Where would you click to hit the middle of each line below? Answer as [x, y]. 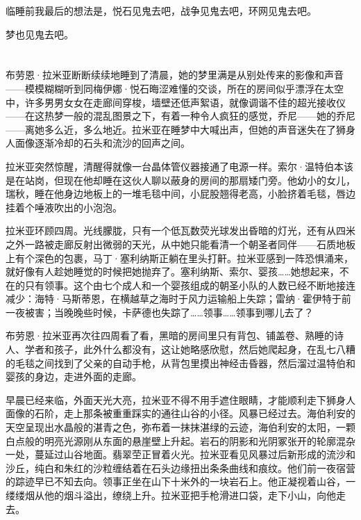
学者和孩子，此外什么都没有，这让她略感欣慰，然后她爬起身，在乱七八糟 [190, 349]
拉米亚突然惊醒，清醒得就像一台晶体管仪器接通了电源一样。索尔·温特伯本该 [179, 166]
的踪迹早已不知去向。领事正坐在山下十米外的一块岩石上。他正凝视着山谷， [176, 481]
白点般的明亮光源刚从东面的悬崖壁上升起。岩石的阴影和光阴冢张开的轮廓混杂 [180, 440]
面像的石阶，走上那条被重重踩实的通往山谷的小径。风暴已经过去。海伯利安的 [180, 413]
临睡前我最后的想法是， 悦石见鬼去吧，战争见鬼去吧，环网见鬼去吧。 [161, 10]
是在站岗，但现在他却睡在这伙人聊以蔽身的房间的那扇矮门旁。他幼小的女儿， [180, 180]
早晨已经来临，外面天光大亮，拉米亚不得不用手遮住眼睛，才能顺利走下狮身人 [180, 399]
